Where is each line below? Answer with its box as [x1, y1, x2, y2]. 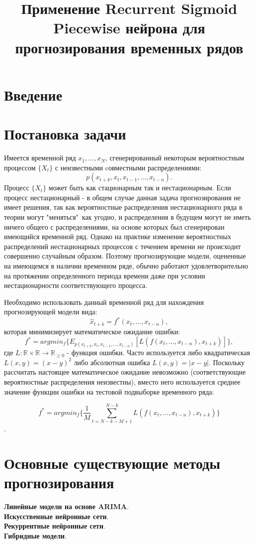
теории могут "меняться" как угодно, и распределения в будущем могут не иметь [4, 212, 251, 222]
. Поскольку [208, 357, 245, 367]
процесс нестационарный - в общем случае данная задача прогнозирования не [4, 192, 241, 202]
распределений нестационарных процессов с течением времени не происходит [4, 241, 241, 251]
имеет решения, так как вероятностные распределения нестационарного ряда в [4, 202, 243, 212]
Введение [4, 84, 63, 105]
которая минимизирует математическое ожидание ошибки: [4, 326, 180, 336]
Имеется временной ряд [4, 152, 76, 163]
